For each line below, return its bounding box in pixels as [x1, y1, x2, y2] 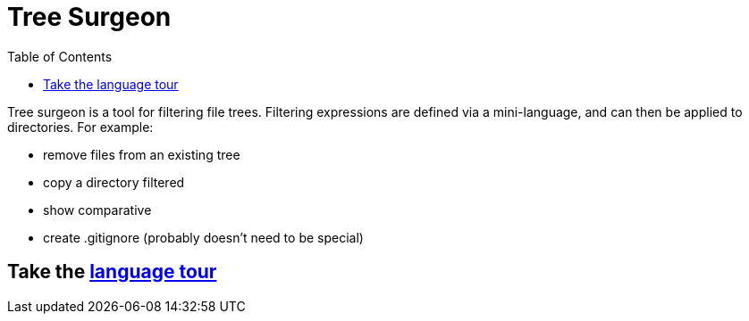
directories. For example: [7, 119, 154, 135]
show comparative [43, 202, 152, 218]
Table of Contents [7, 48, 113, 64]
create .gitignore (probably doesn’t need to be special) [43, 229, 364, 245]
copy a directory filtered [43, 174, 185, 190]
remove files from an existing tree [43, 146, 240, 162]
